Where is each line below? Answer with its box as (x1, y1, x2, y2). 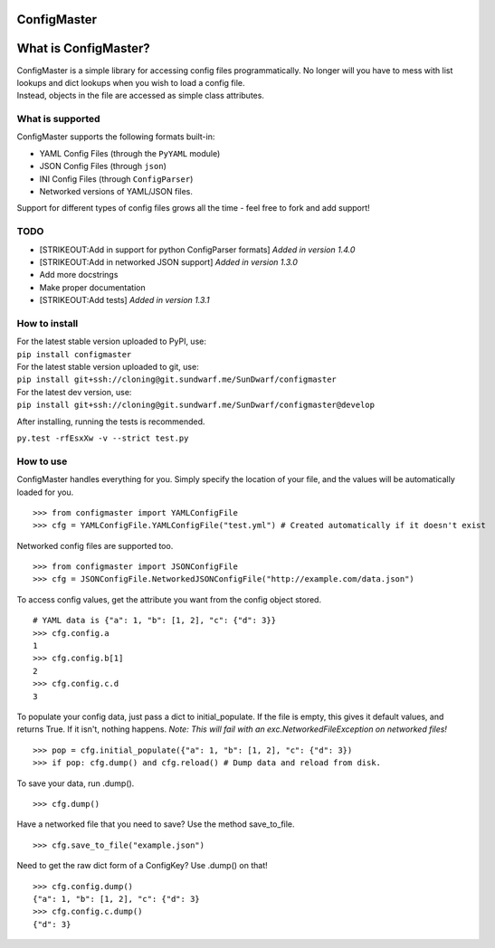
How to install (16, 317, 79, 329)
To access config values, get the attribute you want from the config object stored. (16, 593, 321, 605)
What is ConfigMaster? (16, 41, 150, 56)
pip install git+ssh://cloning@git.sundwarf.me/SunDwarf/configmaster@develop (16, 400, 376, 411)
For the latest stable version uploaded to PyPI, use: (16, 336, 207, 347)
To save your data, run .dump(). (16, 778, 135, 789)
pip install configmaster (16, 349, 132, 359)
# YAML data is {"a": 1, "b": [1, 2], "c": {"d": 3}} (33, 615, 276, 626)
